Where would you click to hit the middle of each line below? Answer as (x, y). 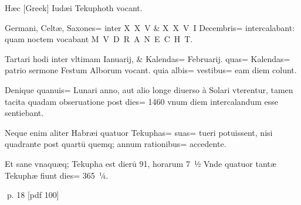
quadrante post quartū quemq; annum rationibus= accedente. (116, 144)
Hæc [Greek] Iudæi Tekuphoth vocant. (74, 8)
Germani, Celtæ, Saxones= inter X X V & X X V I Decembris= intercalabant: (150, 27)
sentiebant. (24, 113)
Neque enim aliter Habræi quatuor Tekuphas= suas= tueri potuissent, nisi (139, 132)
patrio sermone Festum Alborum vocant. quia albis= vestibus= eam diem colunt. (151, 70)
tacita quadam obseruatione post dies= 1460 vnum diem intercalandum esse (141, 101)
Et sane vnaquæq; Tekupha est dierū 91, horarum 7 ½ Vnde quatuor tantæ (141, 163)
